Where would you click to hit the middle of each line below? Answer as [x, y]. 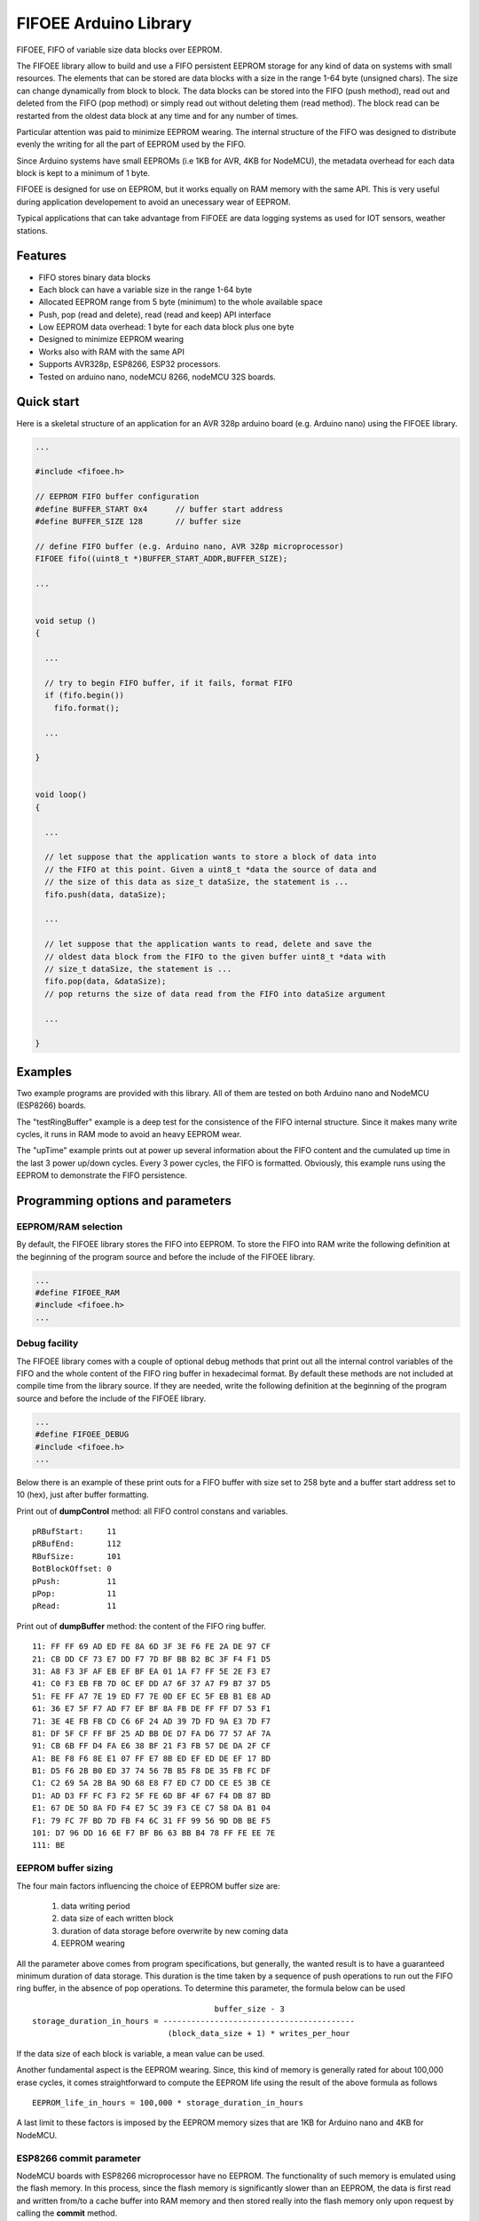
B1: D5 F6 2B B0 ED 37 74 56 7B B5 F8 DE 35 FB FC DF [151, 1771]
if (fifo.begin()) [84, 696]
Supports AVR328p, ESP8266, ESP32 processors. [130, 364]
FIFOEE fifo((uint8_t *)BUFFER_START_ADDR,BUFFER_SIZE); [161, 559]
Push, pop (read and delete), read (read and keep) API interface [155, 314]
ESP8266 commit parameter [79, 2158]
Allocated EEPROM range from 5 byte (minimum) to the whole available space [181, 302]
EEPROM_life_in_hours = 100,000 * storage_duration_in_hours [168, 2103]
